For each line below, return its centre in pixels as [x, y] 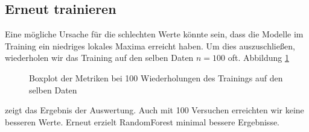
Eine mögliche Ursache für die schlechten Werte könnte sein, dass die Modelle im [154, 34]
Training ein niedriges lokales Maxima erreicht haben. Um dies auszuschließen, [150, 46]
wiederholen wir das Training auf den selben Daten [99, 58]
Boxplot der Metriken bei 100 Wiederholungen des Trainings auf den [156, 77]
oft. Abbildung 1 [258, 58]
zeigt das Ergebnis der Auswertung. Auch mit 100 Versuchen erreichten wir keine [154, 110]
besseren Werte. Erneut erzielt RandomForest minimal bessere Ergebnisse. [142, 121]
